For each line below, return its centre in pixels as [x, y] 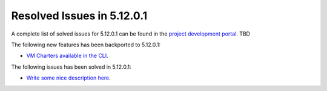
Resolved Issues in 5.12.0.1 [79, 16]
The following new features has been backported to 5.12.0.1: [86, 45]
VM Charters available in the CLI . [67, 56]
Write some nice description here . [69, 78]
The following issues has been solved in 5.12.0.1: [71, 67]
